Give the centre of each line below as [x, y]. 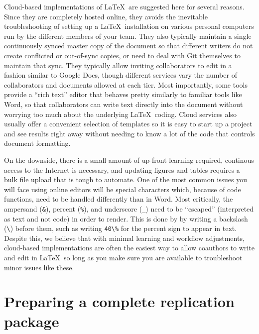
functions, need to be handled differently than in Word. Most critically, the [119, 199]
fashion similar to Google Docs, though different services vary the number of [121, 75]
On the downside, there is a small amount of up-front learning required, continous [129, 160]
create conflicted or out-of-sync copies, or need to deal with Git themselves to [122, 55]
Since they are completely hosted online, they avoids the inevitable [106, 16]
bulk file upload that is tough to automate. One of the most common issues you [126, 179]
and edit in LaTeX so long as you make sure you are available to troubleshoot [123, 257]
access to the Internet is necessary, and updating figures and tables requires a [122, 169]
